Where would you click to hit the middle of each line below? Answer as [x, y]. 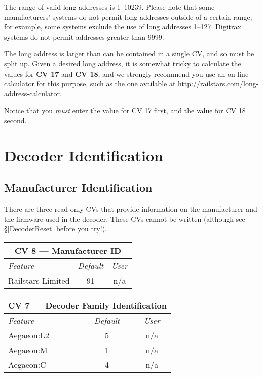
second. [15, 120]
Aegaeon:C [27, 364]
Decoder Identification [84, 155]
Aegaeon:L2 [29, 335]
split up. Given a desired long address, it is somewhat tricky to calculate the [123, 63]
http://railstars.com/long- [218, 83]
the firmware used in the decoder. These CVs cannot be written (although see [125, 218]
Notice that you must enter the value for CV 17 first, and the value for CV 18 [125, 110]
